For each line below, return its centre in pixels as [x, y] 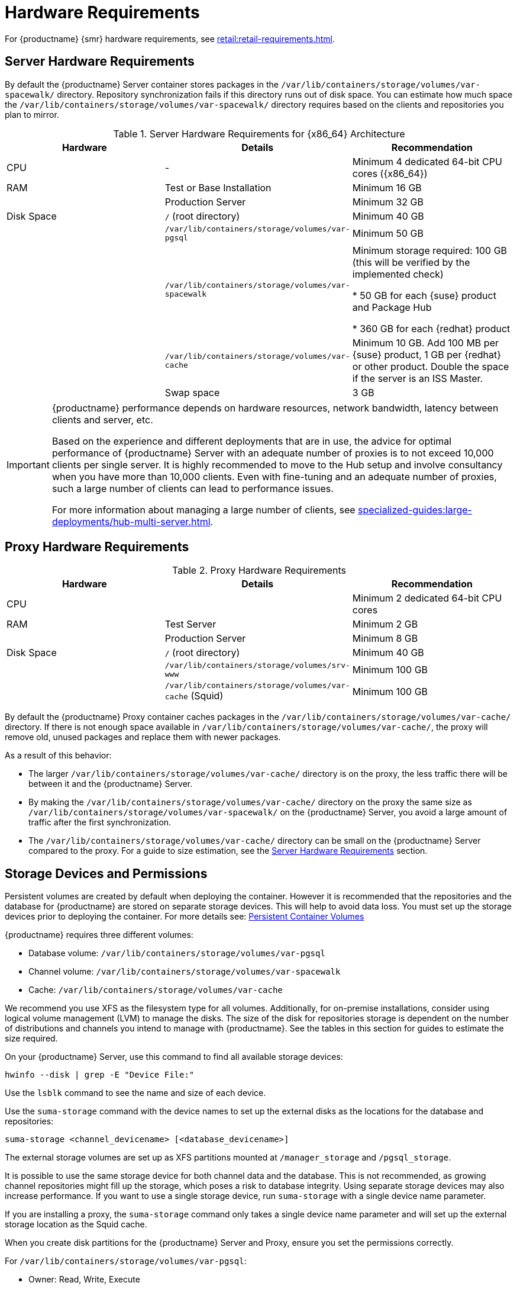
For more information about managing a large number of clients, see [203, 510]
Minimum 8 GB [385, 639]
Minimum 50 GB [388, 233]
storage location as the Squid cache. [76, 1224]
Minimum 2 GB [385, 624]
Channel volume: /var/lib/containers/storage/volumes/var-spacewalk [185, 972]
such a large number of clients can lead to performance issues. [193, 488]
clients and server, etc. [102, 420]
